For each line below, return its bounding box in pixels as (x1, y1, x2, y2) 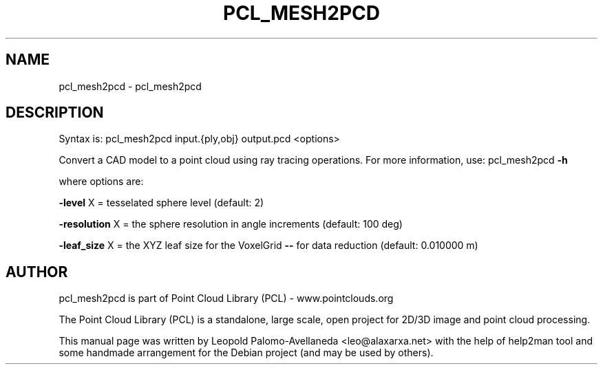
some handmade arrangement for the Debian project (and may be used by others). (59, 347, 434, 359)
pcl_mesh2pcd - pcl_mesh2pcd (59, 80, 202, 92)
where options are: (59, 175, 144, 188)
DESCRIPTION (6, 104, 104, 122)
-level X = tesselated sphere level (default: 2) (59, 197, 264, 209)
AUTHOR (6, 263, 68, 281)
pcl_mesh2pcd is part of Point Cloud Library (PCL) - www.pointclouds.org (59, 292, 394, 305)
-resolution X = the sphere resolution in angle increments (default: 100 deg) (59, 218, 403, 230)
